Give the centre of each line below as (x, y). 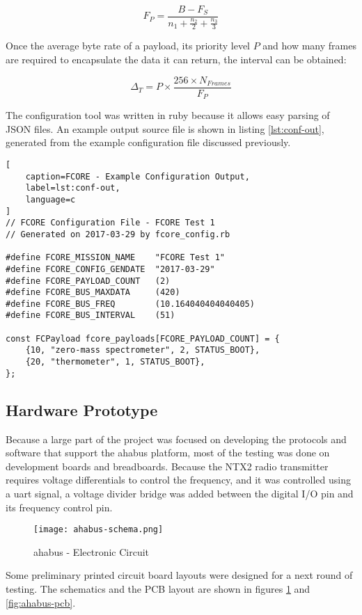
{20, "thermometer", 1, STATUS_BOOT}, (115, 362)
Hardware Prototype (82, 409)
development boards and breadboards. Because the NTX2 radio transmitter (167, 466)
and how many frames (309, 46)
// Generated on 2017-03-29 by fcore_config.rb (118, 234)
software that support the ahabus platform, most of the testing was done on (168, 453)
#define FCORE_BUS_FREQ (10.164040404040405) (130, 304)
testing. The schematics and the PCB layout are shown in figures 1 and (158, 589)
